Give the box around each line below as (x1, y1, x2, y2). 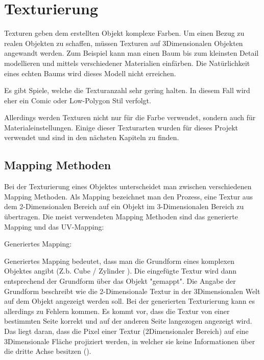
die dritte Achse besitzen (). (4, 346, 91, 356)
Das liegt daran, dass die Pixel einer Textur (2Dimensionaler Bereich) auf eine (4, 325, 249, 336)
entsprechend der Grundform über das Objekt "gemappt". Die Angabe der (4, 276, 236, 286)
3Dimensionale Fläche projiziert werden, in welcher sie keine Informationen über (4, 335, 255, 346)
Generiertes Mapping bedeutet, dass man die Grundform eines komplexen (4, 255, 235, 266)
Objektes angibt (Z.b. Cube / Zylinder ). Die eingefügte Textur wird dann (4, 265, 237, 276)
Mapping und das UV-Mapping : (4, 221, 104, 232)
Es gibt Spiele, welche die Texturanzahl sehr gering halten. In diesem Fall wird (4, 85, 250, 96)
